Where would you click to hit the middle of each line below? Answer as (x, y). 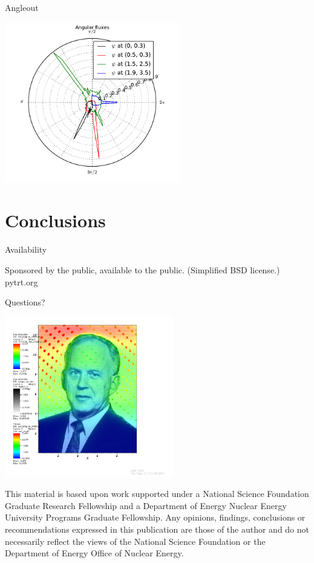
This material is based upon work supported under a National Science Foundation (157, 494)
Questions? (25, 302)
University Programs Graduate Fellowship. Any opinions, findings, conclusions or (155, 517)
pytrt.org (21, 281)
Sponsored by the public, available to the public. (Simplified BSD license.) (142, 269)
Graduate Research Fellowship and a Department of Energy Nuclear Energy (146, 505)
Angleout (22, 7)
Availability (26, 249)
